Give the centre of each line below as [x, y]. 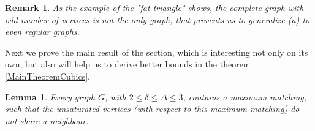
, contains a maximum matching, [245, 96]
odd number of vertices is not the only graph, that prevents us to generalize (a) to [157, 19]
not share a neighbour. [47, 120]
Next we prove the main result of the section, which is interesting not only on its [157, 52]
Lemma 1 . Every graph [50, 96]
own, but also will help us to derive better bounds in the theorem [128, 64]
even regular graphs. [42, 32]
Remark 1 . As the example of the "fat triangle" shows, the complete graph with [154, 7]
